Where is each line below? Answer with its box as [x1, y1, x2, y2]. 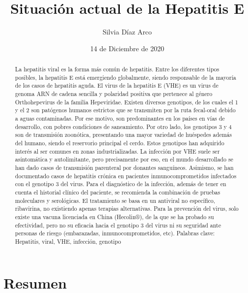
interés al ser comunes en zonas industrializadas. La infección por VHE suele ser [15, 147, 220, 155]
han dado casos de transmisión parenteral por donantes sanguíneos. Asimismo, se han [15, 163, 234, 171]
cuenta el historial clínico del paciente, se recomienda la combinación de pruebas [15, 188, 220, 196]
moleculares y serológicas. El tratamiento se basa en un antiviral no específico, [15, 196, 216, 204]
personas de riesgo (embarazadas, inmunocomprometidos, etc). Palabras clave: [15, 229, 215, 237]
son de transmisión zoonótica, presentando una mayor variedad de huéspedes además [15, 130, 232, 139]
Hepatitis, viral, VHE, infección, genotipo [15, 237, 121, 245]
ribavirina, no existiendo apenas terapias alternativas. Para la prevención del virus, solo [15, 204, 239, 213]
